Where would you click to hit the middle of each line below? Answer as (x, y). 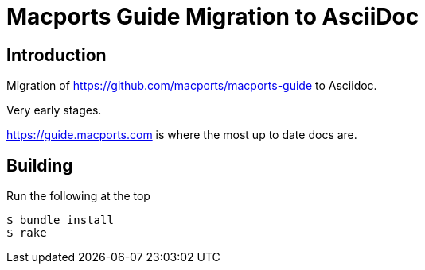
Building (40, 165)
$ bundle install (60, 220)
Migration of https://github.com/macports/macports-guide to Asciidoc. (192, 86)
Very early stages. (54, 110)
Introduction (57, 55)
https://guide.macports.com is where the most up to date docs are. (182, 135)
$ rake (27, 233)
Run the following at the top (78, 196)
